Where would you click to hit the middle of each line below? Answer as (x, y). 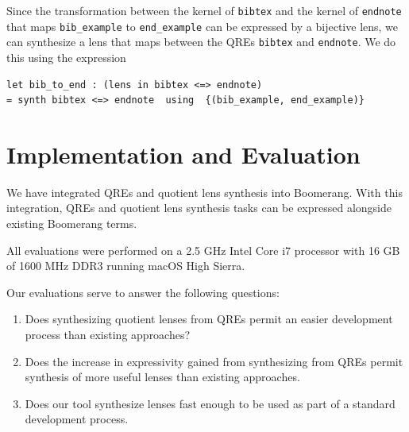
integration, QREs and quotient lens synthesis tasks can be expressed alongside (199, 208)
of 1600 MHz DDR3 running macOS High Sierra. (126, 266)
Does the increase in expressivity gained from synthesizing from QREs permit (214, 361)
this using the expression (66, 57)
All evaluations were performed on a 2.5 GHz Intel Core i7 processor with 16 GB (203, 250)
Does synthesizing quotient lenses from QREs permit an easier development (209, 319)
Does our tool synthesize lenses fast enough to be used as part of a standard (210, 403)
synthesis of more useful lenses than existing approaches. (162, 377)
